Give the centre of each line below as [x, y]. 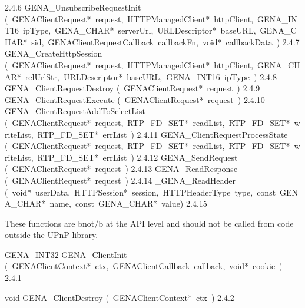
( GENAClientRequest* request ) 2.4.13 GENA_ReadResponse [121, 169]
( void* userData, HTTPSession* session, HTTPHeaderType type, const [140, 192]
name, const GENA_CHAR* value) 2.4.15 [128, 203]
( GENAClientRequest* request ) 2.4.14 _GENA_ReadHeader [120, 180]
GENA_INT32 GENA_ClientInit [66, 254]
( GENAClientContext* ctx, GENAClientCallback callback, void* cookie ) [144, 266]
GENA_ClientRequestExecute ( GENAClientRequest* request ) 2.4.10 [135, 99]
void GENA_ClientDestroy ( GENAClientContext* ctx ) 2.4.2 [120, 297]
